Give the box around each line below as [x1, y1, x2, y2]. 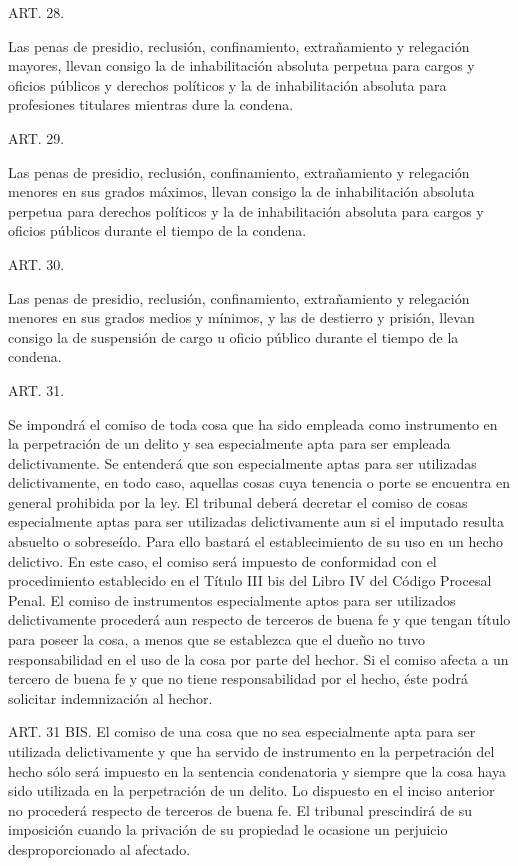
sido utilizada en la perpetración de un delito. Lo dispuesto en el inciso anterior [8, 780, 495, 801]
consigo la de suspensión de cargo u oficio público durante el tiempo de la [8, 326, 459, 347]
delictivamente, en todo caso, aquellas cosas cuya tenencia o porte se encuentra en [8, 472, 511, 493]
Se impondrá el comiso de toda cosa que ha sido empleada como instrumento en [8, 413, 498, 434]
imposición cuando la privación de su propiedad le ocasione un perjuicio [8, 819, 448, 840]
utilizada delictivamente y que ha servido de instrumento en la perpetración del [8, 741, 495, 761]
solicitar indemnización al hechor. [8, 687, 213, 708]
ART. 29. [8, 127, 65, 148]
